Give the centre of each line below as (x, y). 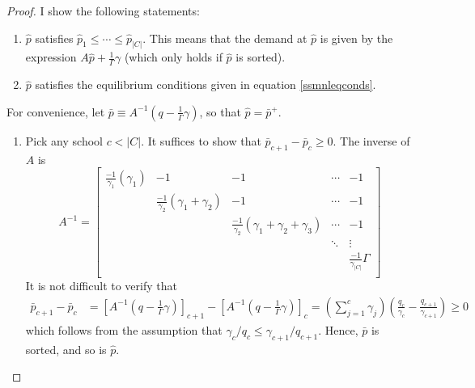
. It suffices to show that (201, 140)
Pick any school (64, 140)
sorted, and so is (66, 349)
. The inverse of (371, 140)
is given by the (356, 38)
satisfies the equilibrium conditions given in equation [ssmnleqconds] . (206, 84)
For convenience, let (56, 111)
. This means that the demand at (225, 38)
